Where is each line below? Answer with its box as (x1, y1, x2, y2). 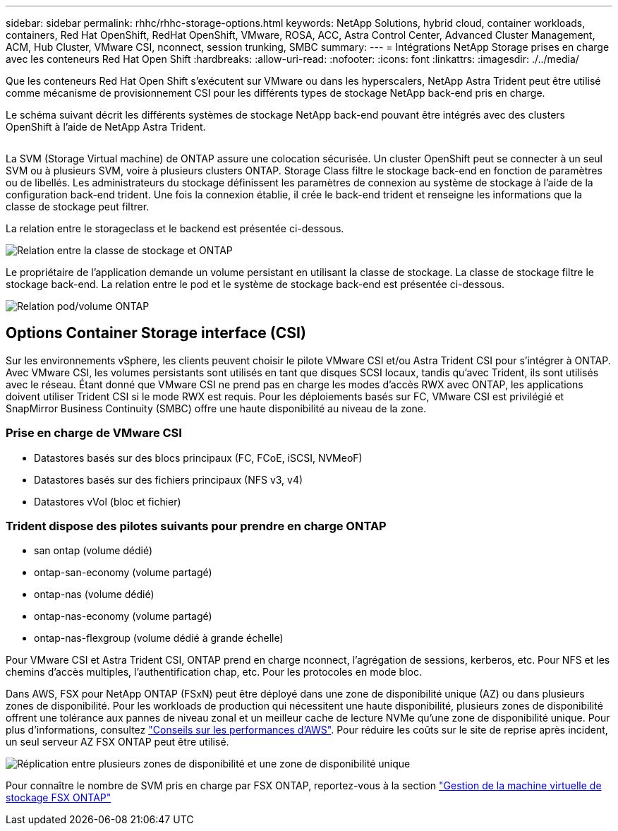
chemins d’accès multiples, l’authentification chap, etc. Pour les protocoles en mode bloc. (6, 666, 422, 678)
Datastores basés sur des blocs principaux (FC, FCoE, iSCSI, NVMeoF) (34, 451, 363, 464)
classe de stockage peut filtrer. (6, 201, 150, 213)
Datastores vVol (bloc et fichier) (34, 495, 181, 508)
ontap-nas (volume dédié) (34, 588, 154, 601)
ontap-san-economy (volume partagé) (34, 566, 212, 579)
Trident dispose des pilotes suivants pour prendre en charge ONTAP (6, 518, 387, 533)
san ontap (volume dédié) (34, 544, 153, 557)
